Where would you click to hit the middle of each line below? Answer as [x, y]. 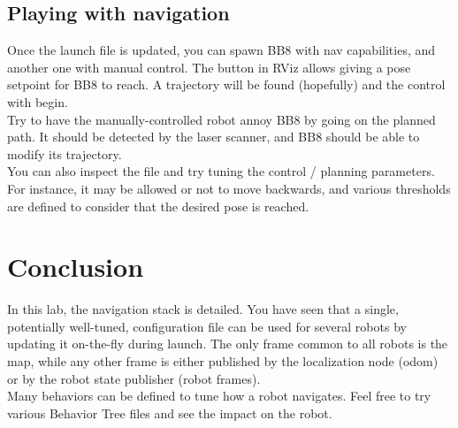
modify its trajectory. [65, 153]
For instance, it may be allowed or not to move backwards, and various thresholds [229, 188]
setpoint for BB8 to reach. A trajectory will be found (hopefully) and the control [226, 84]
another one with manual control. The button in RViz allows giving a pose [209, 67]
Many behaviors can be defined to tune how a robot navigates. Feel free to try [219, 396]
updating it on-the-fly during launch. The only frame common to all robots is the [228, 344]
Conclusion [76, 267]
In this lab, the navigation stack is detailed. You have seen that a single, [203, 309]
